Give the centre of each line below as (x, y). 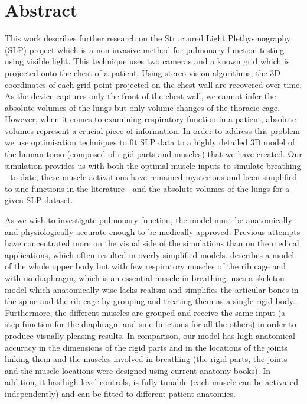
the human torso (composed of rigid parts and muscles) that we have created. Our (153, 154)
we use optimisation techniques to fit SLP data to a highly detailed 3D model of (150, 142)
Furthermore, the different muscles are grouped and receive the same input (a (145, 312)
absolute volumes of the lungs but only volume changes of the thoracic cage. (143, 107)
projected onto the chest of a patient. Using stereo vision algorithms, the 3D (143, 72)
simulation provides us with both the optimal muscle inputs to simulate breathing (153, 165)
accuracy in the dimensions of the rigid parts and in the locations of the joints (146, 347)
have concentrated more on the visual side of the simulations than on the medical (152, 243)
